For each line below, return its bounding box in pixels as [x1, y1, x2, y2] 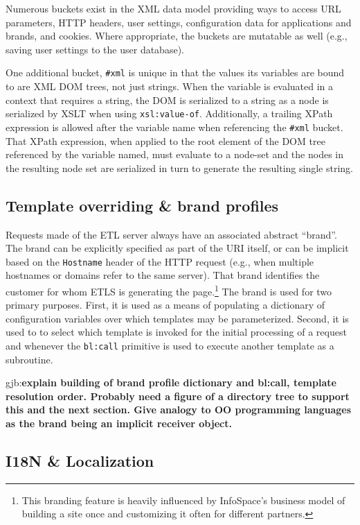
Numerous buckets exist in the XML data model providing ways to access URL [6, 1, 341, 15]
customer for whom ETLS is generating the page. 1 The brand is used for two [6, 282, 332, 298]
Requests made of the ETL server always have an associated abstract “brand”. [6, 227, 337, 241]
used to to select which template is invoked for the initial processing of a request [6, 325, 347, 339]
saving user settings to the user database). [6, 42, 184, 56]
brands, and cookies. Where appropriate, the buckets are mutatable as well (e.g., [6, 28, 348, 43]
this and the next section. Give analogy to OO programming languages [6, 402, 352, 417]
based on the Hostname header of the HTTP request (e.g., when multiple [6, 254, 314, 268]
